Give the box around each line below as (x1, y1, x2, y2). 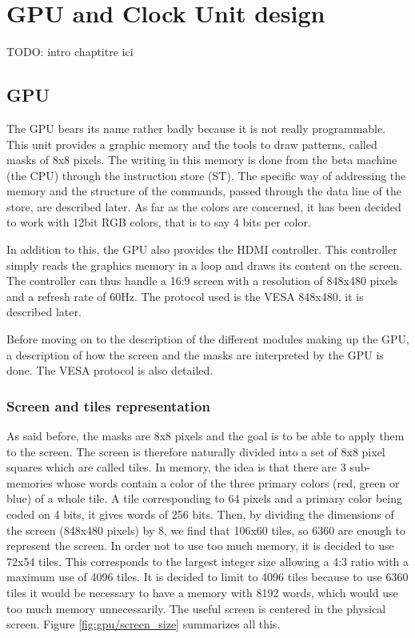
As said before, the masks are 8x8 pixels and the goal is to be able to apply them (6, 427, 405, 444)
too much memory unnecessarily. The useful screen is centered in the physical (6, 600, 386, 616)
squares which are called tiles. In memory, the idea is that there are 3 (6, 459, 346, 475)
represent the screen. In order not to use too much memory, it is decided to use (6, 537, 394, 554)
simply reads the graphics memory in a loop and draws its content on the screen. (6, 256, 403, 273)
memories (6, 474, 53, 491)
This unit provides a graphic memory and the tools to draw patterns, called (6, 135, 377, 152)
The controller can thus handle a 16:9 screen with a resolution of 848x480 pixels (6, 272, 398, 289)
